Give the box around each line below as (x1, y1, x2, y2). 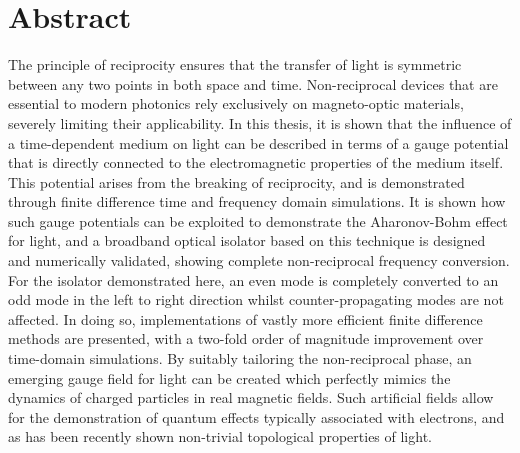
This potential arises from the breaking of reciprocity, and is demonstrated (8, 171, 465, 192)
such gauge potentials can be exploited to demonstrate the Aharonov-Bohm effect (8, 210, 508, 231)
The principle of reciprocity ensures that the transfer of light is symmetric (8, 54, 462, 75)
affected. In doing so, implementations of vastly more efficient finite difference (8, 308, 483, 329)
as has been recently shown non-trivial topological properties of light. (8, 426, 432, 447)
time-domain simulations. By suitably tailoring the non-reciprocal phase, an (8, 348, 472, 369)
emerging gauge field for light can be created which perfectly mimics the (8, 367, 451, 388)
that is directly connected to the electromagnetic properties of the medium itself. (8, 152, 504, 173)
